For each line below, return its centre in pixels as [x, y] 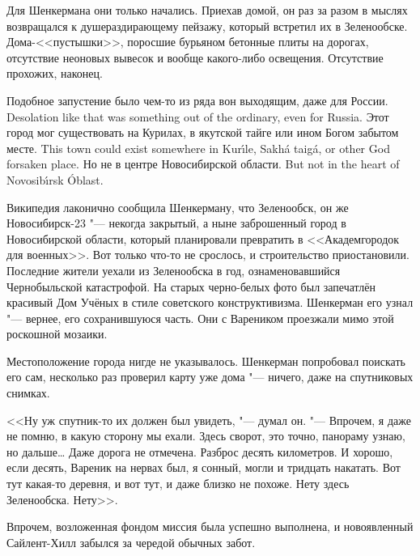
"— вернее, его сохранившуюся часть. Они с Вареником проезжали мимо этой [200, 318]
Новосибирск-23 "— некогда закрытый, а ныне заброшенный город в [176, 223]
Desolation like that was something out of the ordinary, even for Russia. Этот [198, 116]
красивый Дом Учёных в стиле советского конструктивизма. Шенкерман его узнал [210, 302]
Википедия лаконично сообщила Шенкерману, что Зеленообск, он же [178, 207]
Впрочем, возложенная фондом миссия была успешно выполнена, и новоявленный [210, 526]
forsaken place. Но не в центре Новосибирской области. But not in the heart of [203, 164]
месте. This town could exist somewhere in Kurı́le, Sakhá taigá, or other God [198, 148]
